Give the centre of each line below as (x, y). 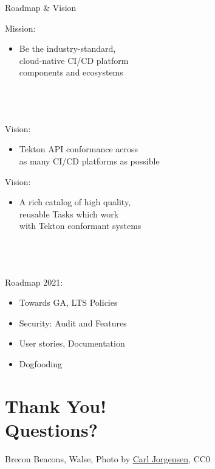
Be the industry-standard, (67, 48)
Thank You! (56, 405)
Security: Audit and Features (73, 323)
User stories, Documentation (72, 343)
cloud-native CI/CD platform (74, 60)
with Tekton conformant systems (80, 226)
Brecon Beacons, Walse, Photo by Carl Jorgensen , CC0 (107, 458)
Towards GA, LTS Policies (68, 302)
